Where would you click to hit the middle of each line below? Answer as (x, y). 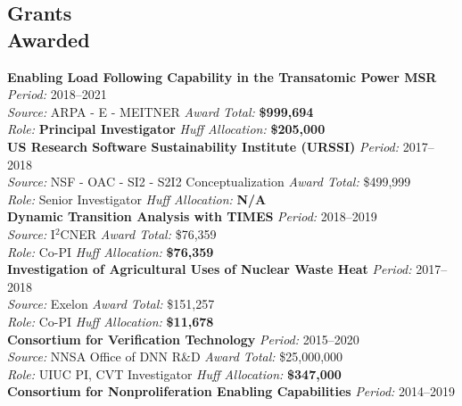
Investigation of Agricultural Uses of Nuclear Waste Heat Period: (210, 269)
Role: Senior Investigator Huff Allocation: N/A (137, 199)
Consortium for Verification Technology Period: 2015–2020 (183, 339)
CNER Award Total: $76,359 (138, 233)
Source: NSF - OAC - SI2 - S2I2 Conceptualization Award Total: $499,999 (209, 182)
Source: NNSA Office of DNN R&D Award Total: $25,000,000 (175, 356)
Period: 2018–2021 (57, 94)
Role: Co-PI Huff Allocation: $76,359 (111, 251)
